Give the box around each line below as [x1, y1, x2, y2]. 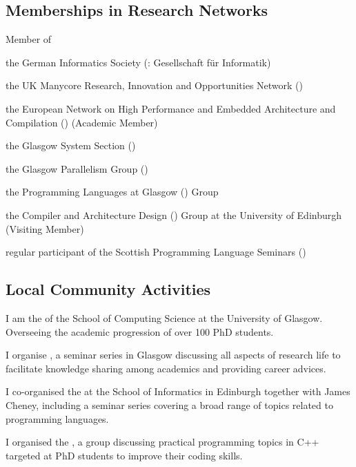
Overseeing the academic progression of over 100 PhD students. [6, 324, 274, 339]
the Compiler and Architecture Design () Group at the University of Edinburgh [6, 207, 342, 222]
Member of [6, 32, 52, 46]
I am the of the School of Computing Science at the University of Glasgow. [6, 310, 323, 325]
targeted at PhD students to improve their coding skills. [6, 448, 243, 462]
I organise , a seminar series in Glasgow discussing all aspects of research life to [6, 347, 341, 362]
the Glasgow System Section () [6, 138, 136, 153]
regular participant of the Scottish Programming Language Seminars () [6, 245, 306, 259]
